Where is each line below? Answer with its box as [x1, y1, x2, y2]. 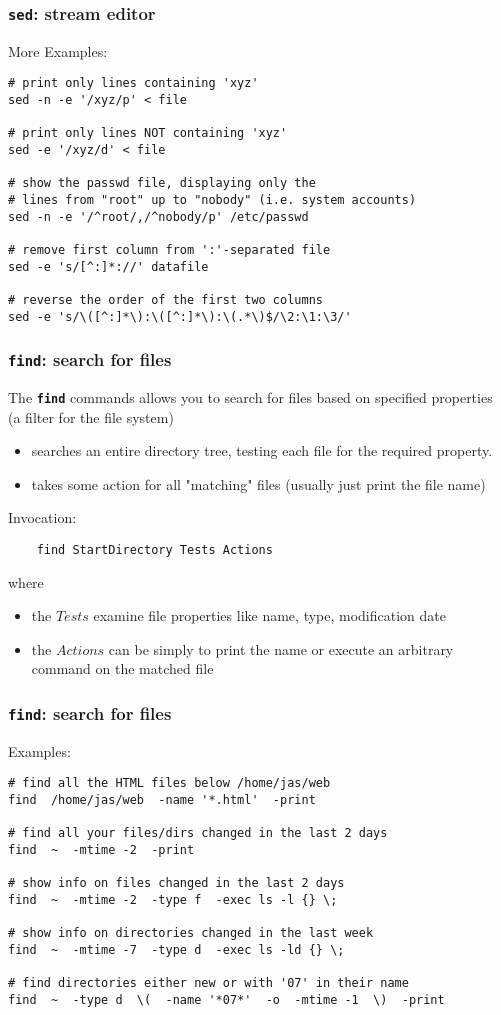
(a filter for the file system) [8, 406, 174, 427]
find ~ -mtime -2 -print [8, 843, 195, 858]
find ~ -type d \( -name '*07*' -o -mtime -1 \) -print [8, 992, 445, 1007]
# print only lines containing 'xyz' [8, 76, 259, 91]
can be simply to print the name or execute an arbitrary [108, 638, 454, 659]
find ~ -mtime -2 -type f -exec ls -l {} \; [8, 893, 338, 908]
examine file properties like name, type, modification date [93, 605, 446, 626]
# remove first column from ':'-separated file [8, 242, 331, 257]
